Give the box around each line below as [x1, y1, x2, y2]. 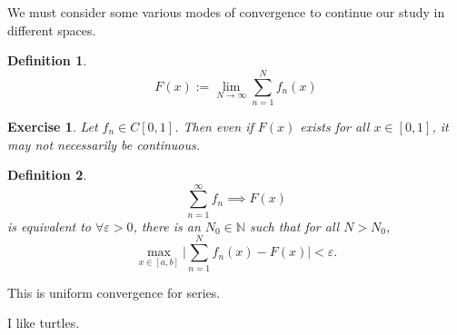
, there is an [133, 216, 201, 235]
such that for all [249, 216, 340, 235]
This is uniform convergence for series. [7, 282, 221, 301]
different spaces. [7, 20, 96, 39]
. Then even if [174, 116, 253, 135]
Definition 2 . [7, 165, 87, 184]
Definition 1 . [7, 51, 87, 70]
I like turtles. [7, 313, 80, 332]
